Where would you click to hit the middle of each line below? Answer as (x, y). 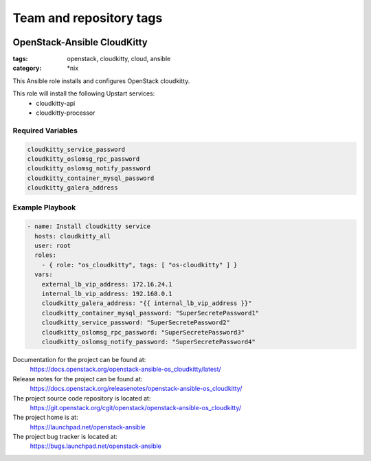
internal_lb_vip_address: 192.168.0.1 (107, 294)
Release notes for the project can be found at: (78, 379)
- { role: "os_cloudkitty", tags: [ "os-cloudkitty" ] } (139, 265)
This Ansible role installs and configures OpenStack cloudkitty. (101, 81)
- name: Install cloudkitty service (89, 226)
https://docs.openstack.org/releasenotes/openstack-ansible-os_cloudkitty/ (136, 389)
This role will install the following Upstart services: (84, 93)
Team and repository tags (88, 18)
